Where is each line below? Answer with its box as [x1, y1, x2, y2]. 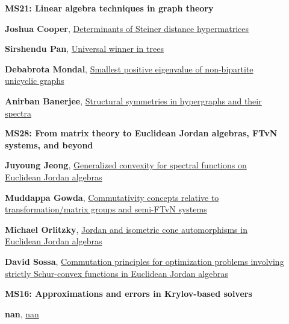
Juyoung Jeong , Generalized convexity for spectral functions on [5, 159, 247, 171]
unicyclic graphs [5, 74, 64, 87]
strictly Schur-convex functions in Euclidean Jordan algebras [5, 267, 229, 279]
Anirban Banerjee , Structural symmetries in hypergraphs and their [5, 94, 262, 107]
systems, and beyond [5, 138, 93, 151]
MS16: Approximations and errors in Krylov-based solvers [5, 287, 252, 300]
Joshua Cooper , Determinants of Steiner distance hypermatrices [5, 22, 249, 34]
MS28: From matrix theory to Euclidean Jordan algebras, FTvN [5, 127, 278, 139]
